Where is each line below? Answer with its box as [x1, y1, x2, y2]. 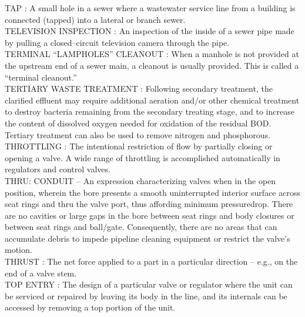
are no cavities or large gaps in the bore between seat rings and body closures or [5, 209, 294, 221]
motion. [5, 243, 32, 256]
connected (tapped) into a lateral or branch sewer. [5, 13, 186, 25]
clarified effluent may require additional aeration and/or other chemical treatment [5, 94, 300, 106]
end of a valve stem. [5, 266, 77, 279]
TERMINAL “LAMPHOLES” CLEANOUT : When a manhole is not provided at [5, 48, 299, 60]
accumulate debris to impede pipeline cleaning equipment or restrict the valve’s [5, 232, 290, 244]
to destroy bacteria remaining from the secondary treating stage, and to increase [5, 105, 294, 118]
